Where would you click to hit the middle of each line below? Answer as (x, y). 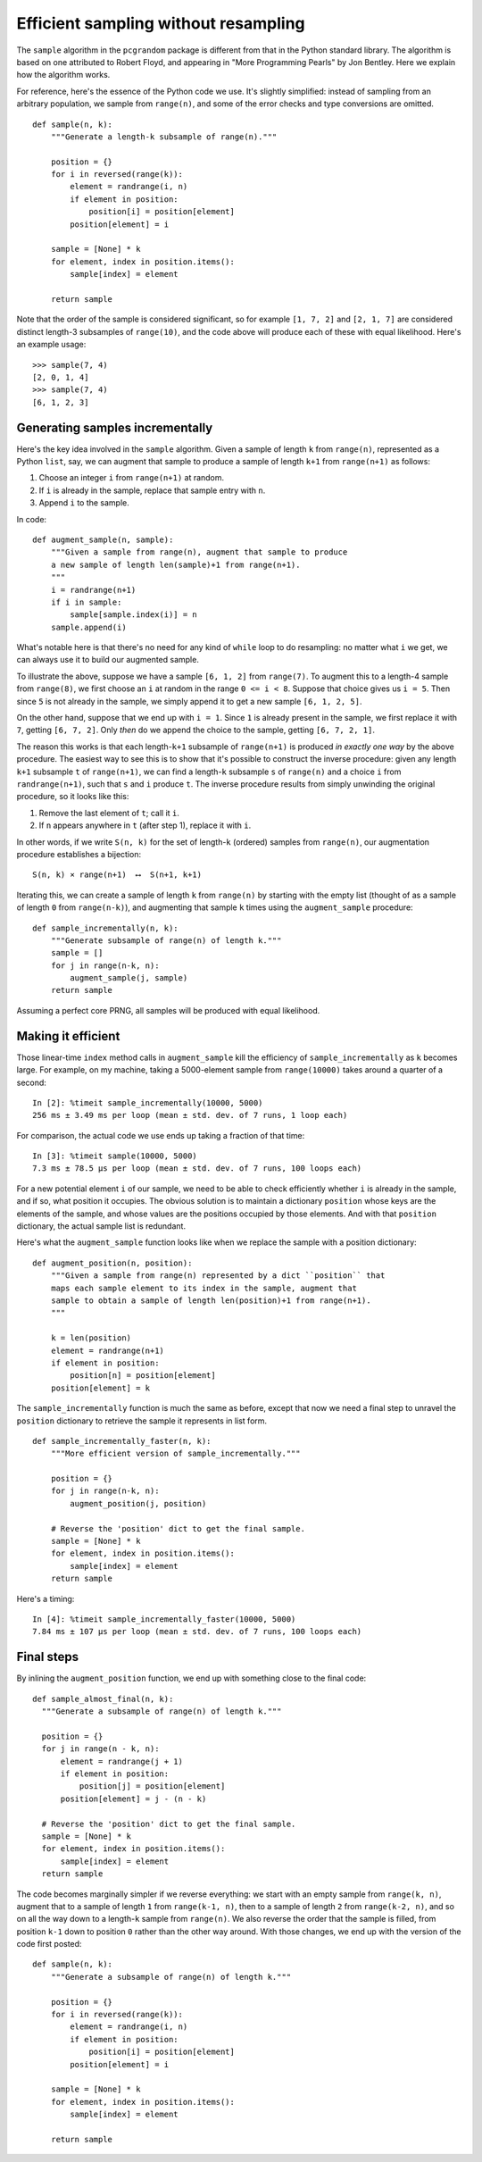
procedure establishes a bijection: (79, 854)
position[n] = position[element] (143, 1376)
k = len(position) (91, 1338)
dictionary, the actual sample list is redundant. (101, 1226)
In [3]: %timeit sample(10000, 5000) (115, 1156)
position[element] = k (100, 1388)
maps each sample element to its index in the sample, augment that (204, 1288)
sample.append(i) (88, 627)
